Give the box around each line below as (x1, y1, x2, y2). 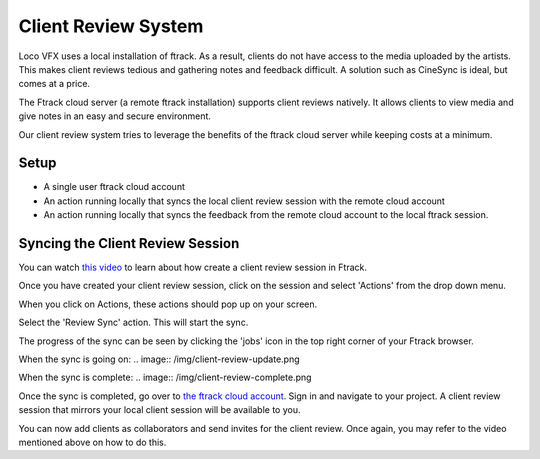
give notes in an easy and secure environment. (18, 110, 212, 122)
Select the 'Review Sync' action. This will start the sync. (18, 316, 249, 329)
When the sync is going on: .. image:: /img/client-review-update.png (18, 353, 300, 365)
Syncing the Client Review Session (18, 235, 240, 252)
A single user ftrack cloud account (43, 181, 185, 193)
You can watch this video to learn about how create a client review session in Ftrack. (18, 261, 367, 274)
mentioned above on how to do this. (18, 436, 167, 448)
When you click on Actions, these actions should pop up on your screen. (18, 298, 318, 310)
